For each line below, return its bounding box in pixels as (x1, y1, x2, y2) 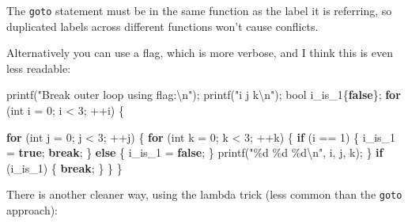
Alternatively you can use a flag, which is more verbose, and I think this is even (6, 44, 393, 61)
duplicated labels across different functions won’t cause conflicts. (6, 17, 319, 34)
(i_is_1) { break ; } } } (6, 159, 123, 176)
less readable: (6, 59, 71, 76)
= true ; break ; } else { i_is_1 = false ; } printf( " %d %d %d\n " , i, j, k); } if (6, 144, 383, 161)
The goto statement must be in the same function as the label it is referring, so (6, 2, 392, 18)
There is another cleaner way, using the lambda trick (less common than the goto (6, 186, 402, 203)
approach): (6, 202, 59, 218)
